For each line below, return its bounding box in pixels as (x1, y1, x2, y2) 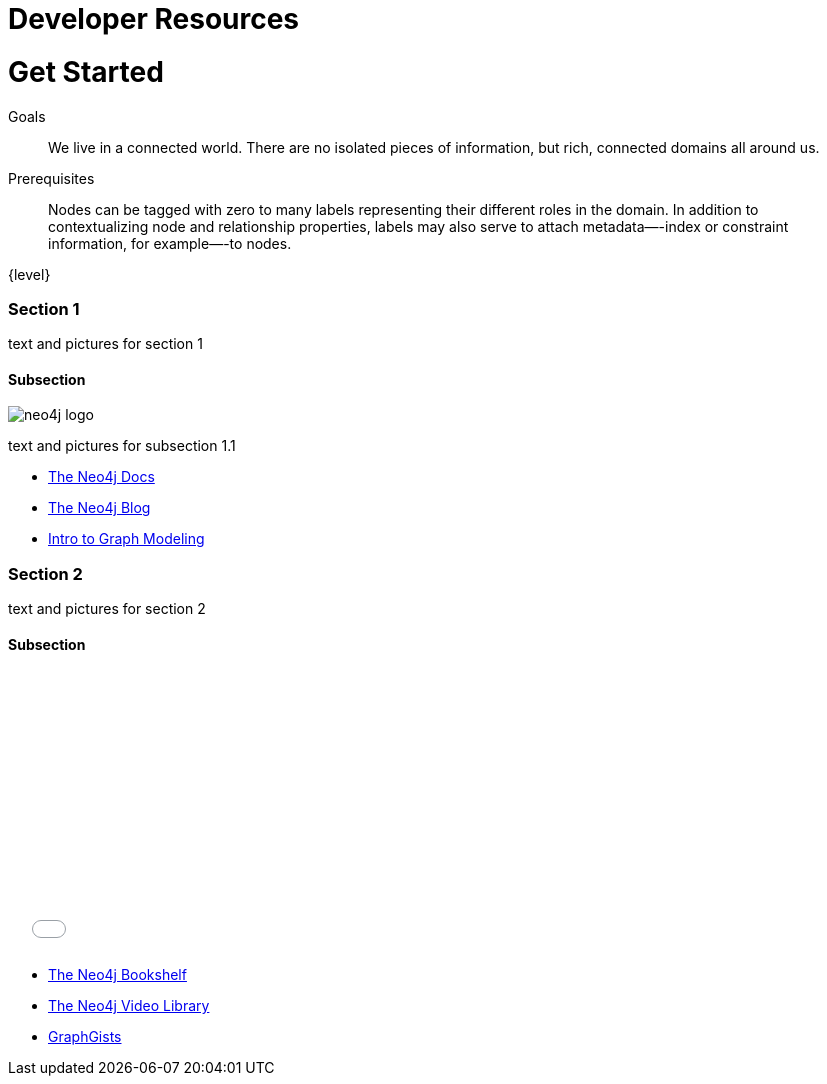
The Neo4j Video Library (48, 997, 210, 1015)
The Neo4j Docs (48, 468, 155, 486)
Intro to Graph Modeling (48, 530, 205, 548)
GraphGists (48, 1028, 122, 1046)
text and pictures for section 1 (8, 335, 203, 353)
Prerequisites (8, 169, 95, 187)
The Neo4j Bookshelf (48, 966, 187, 984)
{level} (8, 265, 51, 283)
